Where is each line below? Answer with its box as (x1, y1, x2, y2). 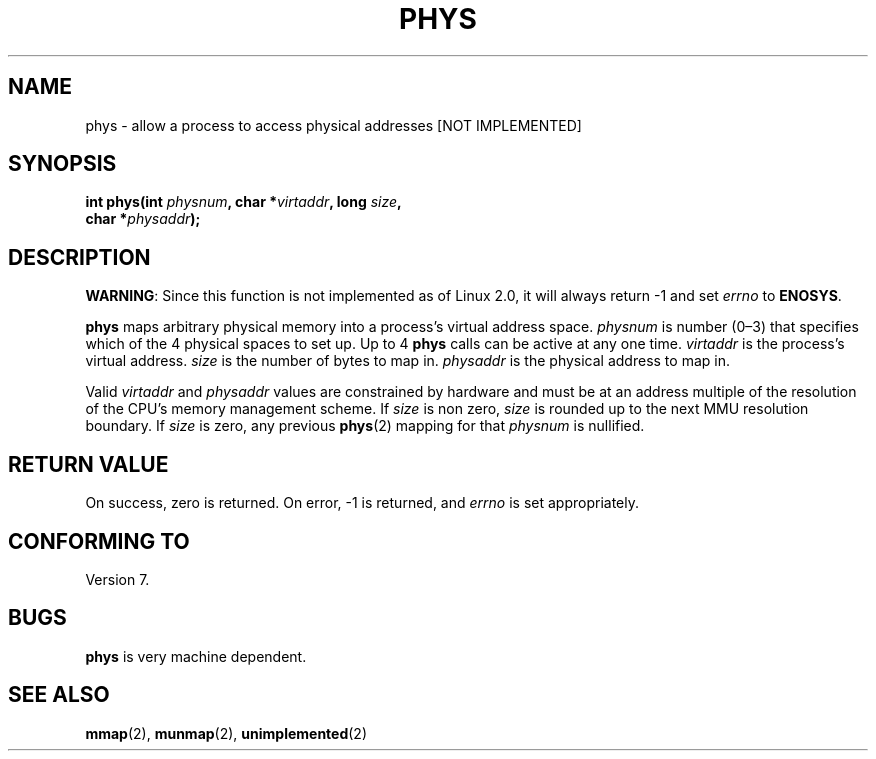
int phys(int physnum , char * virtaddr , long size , (85, 193, 402, 211)
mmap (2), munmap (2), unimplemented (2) (85, 724, 368, 742)
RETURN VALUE (8, 451, 169, 477)
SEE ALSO (8, 682, 110, 708)
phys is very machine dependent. (85, 647, 307, 665)
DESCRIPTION (8, 244, 151, 270)
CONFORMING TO (8, 528, 190, 554)
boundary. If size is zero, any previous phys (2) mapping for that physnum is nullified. (85, 417, 645, 435)
